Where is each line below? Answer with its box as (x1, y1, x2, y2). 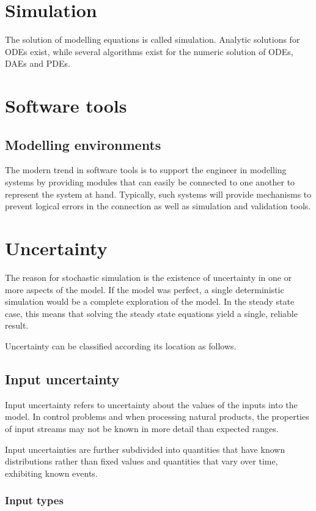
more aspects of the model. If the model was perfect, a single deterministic (5, 283, 284, 296)
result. (5, 319, 29, 332)
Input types (5, 493, 64, 508)
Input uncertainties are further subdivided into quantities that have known (5, 442, 285, 455)
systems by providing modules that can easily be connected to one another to (5, 176, 295, 188)
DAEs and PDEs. (5, 57, 70, 70)
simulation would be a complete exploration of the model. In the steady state (5, 295, 295, 308)
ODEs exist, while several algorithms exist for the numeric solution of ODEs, (5, 45, 293, 58)
